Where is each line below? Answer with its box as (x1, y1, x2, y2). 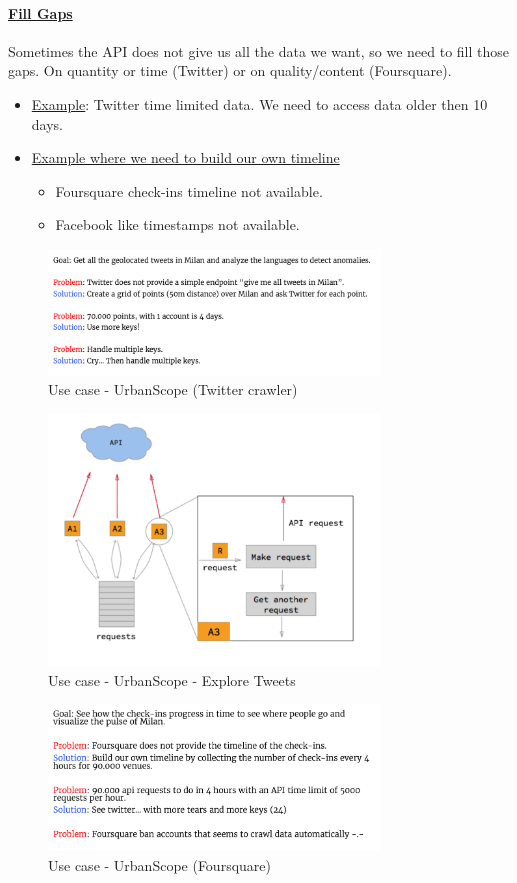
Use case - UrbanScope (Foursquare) (48, 854, 271, 875)
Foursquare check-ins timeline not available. (55, 180, 323, 201)
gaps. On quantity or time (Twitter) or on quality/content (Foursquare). (8, 60, 452, 81)
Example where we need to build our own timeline (31, 147, 340, 168)
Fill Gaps (8, 2, 73, 23)
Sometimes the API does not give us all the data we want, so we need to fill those (8, 40, 509, 61)
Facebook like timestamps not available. (55, 214, 300, 235)
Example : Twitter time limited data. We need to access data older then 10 (31, 93, 488, 114)
